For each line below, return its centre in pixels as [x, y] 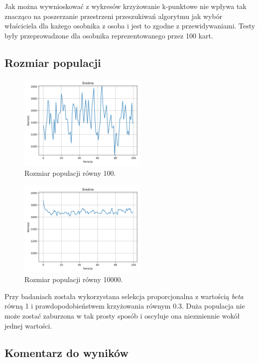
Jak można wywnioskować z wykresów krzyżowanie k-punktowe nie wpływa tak [126, 6]
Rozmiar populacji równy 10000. [74, 279]
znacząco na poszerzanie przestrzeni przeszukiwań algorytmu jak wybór [114, 16]
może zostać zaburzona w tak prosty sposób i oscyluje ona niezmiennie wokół [122, 315]
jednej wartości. [28, 325]
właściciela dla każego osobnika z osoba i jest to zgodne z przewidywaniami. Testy [130, 26]
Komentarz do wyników [66, 352]
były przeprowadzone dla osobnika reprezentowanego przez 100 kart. [109, 35]
